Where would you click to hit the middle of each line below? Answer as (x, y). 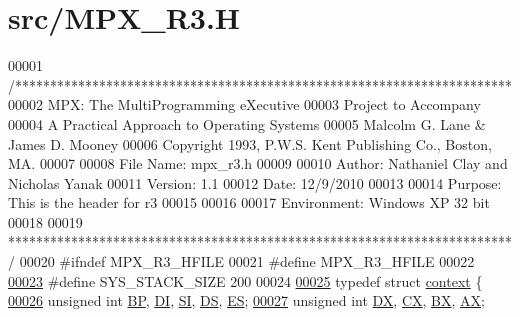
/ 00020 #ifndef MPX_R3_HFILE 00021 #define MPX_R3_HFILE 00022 (241, 261)
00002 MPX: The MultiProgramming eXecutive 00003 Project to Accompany (244, 104)
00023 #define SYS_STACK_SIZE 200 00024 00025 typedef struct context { (245, 280)
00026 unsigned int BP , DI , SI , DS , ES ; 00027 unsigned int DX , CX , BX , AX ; (246, 300)
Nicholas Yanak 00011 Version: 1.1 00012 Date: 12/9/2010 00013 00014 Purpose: (255, 182)
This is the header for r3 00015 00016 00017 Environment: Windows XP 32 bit (249, 202)
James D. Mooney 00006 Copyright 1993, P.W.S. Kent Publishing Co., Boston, (250, 143)
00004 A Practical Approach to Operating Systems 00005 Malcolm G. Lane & (247, 123)
